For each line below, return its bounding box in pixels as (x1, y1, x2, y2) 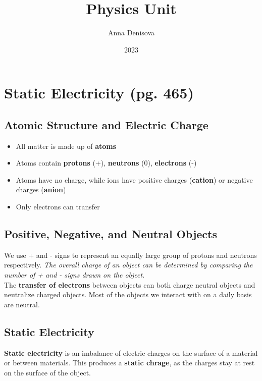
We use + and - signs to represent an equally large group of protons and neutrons (4, 249, 257, 260)
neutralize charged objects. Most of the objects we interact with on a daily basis (4, 289, 252, 300)
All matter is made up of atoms (16, 140, 117, 151)
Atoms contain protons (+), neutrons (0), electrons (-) (16, 157, 197, 168)
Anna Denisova (108, 27, 155, 38)
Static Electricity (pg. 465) (4, 82, 194, 103)
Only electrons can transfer (16, 201, 100, 212)
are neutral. (4, 299, 40, 309)
